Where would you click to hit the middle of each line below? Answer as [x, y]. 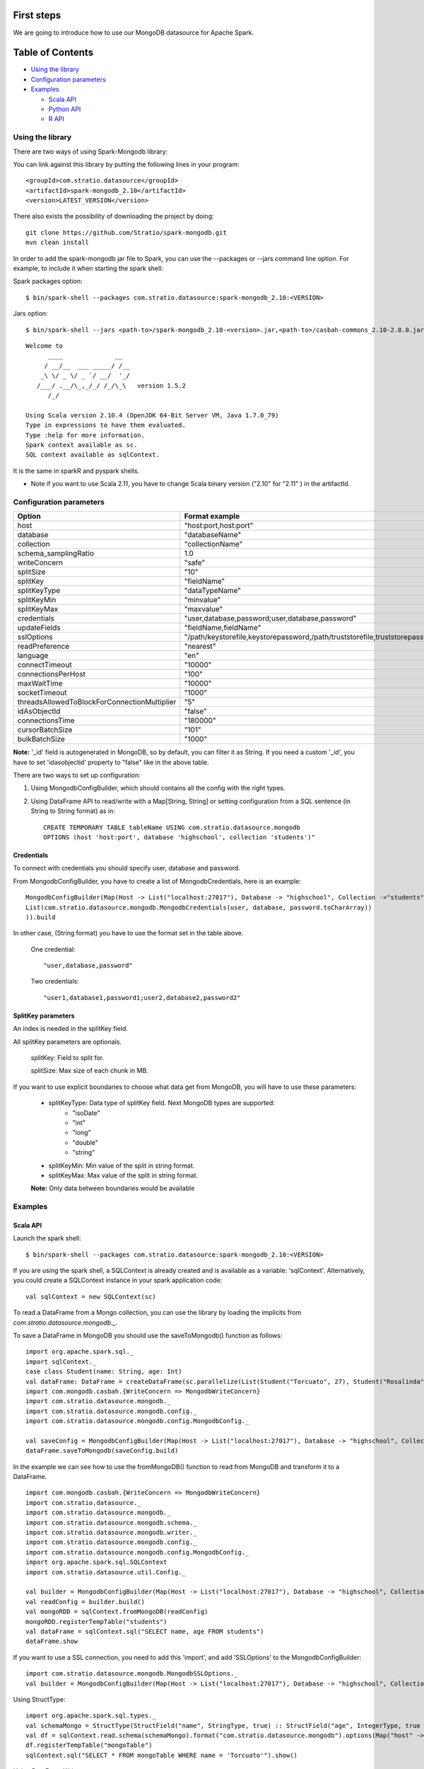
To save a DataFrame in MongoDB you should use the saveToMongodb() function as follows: [148, 1335]
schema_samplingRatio [56, 553]
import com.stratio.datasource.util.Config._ [106, 1572]
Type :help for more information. [85, 435]
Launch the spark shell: [47, 1238]
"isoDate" [86, 1113]
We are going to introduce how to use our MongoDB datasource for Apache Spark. [134, 33]
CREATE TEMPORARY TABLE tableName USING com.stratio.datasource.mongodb [172, 827]
